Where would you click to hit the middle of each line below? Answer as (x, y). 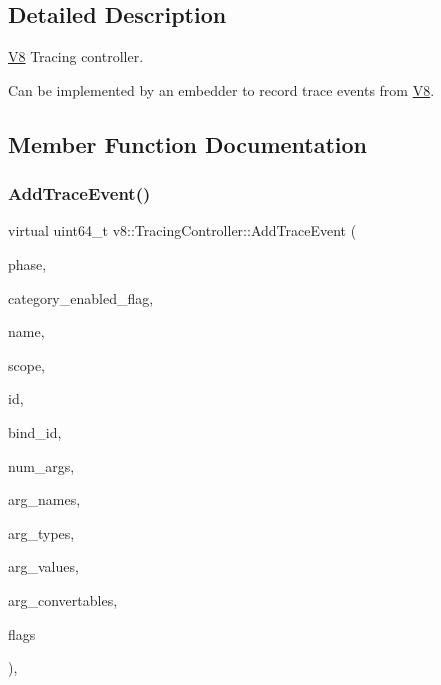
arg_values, (43, 566)
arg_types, (41, 532)
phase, (27, 263)
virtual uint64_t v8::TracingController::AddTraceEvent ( (182, 230)
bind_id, (35, 431)
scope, (27, 364)
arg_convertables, (63, 599)
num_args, (41, 465)
